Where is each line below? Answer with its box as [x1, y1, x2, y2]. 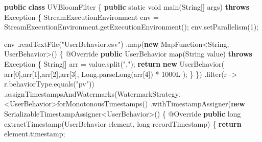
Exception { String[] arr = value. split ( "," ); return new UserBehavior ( [4, 58, 224, 69]
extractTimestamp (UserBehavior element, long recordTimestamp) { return [4, 118, 242, 129]
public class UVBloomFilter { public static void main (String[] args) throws [4, 2, 250, 12]
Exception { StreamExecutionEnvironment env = [4, 11, 159, 22]
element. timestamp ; [4, 128, 65, 139]
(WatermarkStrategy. [114, 88, 180, 99]
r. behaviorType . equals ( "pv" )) [4, 78, 94, 89]
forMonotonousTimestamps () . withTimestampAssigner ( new [57, 98, 245, 109]
